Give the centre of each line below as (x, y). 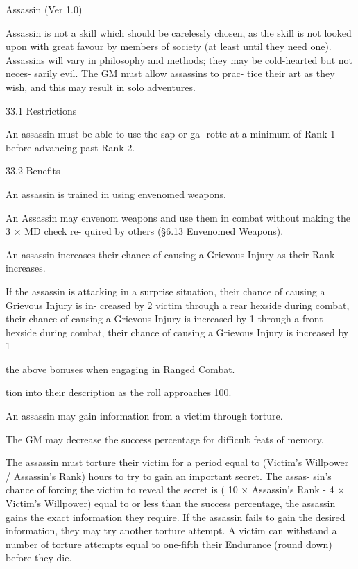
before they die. (39, 558)
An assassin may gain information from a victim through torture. (144, 416)
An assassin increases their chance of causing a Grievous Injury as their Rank (170, 254)
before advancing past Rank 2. (70, 147)
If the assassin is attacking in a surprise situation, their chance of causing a (165, 291)
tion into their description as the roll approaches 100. (119, 392)
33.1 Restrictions (41, 110)
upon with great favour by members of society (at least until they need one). (169, 46)
